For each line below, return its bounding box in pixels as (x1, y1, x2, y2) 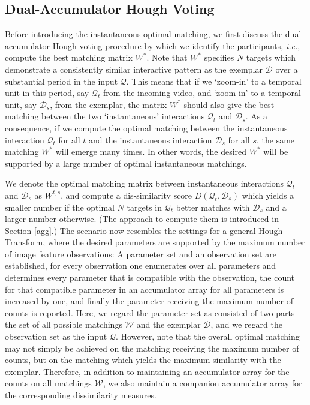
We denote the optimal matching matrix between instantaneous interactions (5, 177, 284, 190)
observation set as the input (5, 330, 107, 343)
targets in (127, 200, 162, 213)
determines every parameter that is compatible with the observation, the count (5, 271, 295, 284)
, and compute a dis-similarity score (61, 188, 192, 201)
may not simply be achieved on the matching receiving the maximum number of (5, 341, 299, 354)
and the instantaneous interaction (89, 133, 212, 146)
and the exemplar (136, 318, 201, 331)
